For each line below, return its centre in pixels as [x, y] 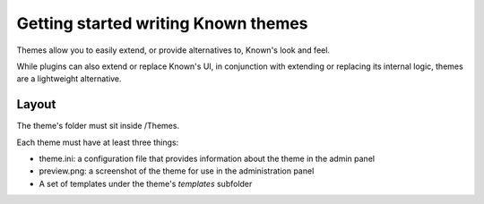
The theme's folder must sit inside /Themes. [98, 126]
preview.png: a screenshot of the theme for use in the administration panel [177, 171]
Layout [36, 104]
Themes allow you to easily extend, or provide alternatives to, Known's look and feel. [173, 50]
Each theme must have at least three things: [98, 142]
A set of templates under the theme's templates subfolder [146, 183]
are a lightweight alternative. [69, 79]
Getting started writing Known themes [162, 23]
